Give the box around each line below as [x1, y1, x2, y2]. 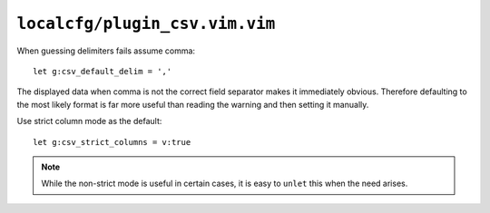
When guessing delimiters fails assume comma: [16, 45, 195, 56]
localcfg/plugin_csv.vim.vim [16, 14, 276, 34]
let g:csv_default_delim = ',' [33, 66, 172, 76]
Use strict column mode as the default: [16, 116, 162, 127]
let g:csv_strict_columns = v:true [33, 137, 191, 147]
